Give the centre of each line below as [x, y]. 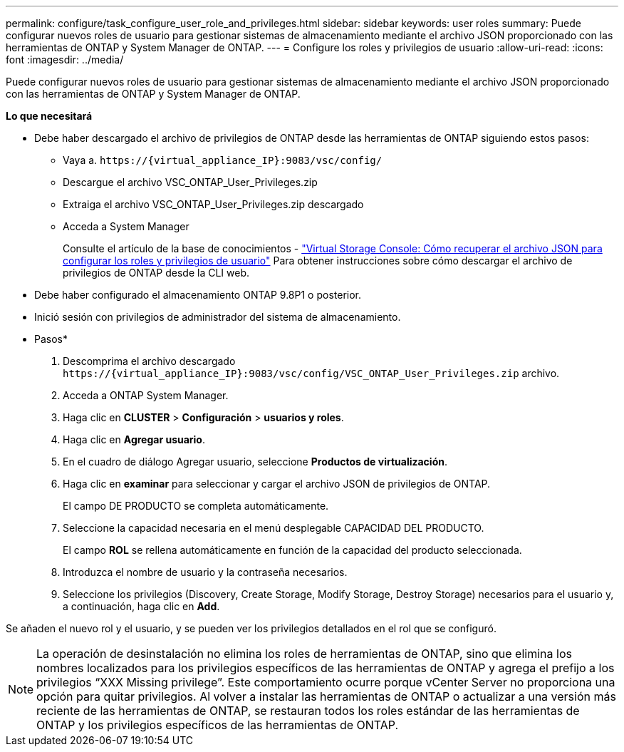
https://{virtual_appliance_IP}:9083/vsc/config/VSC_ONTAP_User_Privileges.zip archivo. [311, 373]
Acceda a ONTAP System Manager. [146, 395]
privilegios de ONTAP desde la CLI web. [156, 273]
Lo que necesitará [49, 116]
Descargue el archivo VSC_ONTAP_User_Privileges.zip [190, 182]
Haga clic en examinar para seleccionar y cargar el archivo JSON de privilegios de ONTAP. [277, 484]
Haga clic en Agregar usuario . [134, 439]
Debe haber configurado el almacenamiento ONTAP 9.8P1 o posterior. [198, 295]
